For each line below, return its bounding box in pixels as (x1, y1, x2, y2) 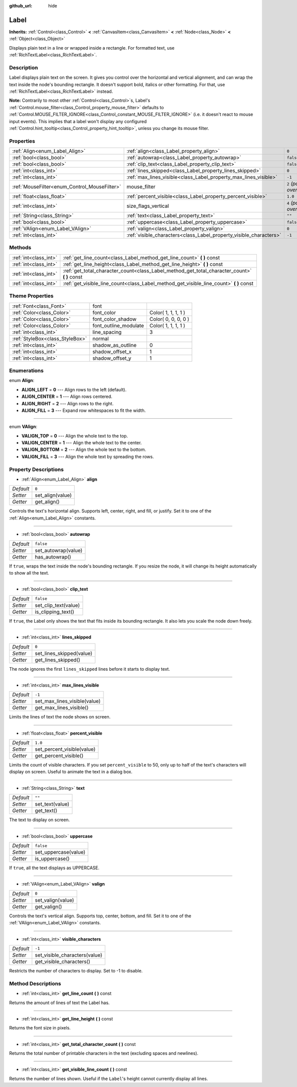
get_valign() (35, 903, 62, 910)
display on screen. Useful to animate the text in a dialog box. (9, 769, 133, 775)
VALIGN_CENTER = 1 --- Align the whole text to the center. (21, 440, 142, 446)
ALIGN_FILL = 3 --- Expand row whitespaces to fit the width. (21, 407, 146, 413)
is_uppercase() (35, 855, 70, 862)
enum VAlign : (9, 424, 37, 430)
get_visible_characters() (35, 958, 91, 965)
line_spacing (92, 328, 122, 335)
